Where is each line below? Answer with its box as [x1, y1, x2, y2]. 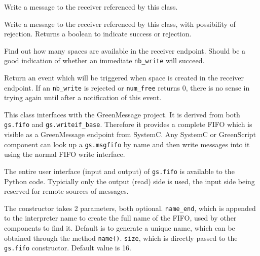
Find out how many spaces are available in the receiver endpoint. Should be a [4, 45, 246, 56]
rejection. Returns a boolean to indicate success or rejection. [4, 28, 192, 39]
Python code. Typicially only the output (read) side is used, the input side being [4, 176, 255, 186]
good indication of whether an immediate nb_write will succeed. [4, 55, 205, 66]
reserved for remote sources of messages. [4, 186, 129, 196]
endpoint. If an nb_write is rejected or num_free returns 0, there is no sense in [4, 82, 250, 93]
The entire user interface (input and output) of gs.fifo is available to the [4, 165, 235, 176]
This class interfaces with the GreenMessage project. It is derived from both [4, 109, 240, 119]
